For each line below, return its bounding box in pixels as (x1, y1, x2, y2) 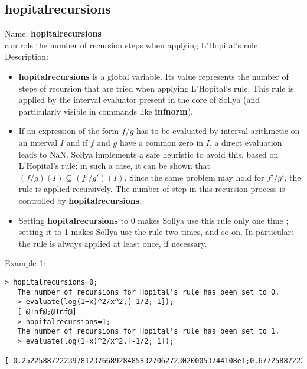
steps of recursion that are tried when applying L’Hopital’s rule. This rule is (18, 81, 294, 94)
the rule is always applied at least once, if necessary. (18, 237, 207, 249)
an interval (18, 136, 58, 148)
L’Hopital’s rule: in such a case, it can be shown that (18, 159, 210, 172)
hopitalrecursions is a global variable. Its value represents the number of (18, 70, 289, 82)
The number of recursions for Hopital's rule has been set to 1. (17, 327, 280, 336)
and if (66, 136, 88, 148)
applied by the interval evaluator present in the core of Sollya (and (18, 93, 260, 106)
